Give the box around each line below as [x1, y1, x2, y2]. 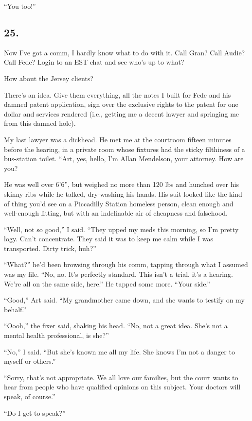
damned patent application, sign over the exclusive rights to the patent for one [4, 99, 238, 109]
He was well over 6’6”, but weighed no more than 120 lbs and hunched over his [4, 179, 239, 189]
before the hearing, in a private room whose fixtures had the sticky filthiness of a [4, 144, 245, 154]
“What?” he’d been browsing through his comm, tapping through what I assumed [4, 259, 248, 269]
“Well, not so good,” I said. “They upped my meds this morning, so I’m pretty [4, 224, 239, 234]
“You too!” [4, 1, 36, 11]
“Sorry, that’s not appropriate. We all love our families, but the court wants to [4, 372, 238, 382]
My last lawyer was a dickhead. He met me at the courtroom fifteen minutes [4, 134, 232, 144]
